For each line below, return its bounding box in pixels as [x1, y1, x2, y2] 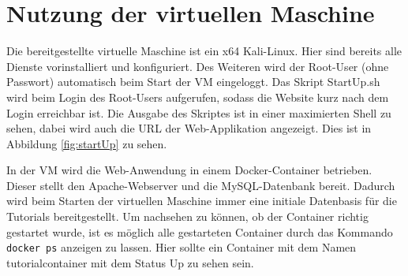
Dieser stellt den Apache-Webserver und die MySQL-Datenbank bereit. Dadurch [6, 177, 395, 193]
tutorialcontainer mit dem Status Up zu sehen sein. [6, 254, 254, 270]
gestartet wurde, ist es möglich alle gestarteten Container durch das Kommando [6, 223, 393, 240]
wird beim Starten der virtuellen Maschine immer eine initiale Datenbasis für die [6, 192, 397, 209]
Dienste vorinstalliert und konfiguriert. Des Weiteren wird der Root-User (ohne [6, 58, 389, 74]
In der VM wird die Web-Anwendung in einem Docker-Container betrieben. [6, 162, 372, 178]
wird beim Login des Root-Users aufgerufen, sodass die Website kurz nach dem [6, 88, 389, 105]
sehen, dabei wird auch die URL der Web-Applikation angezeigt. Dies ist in [6, 120, 372, 136]
